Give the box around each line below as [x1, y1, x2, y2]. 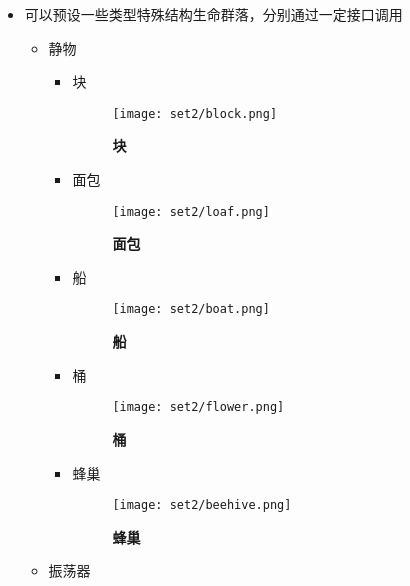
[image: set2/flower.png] [112, 400, 285, 415]
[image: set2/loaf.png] [112, 204, 270, 219]
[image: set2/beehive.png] [112, 498, 292, 513]
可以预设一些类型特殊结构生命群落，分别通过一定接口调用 [24, 4, 403, 24]
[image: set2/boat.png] [112, 302, 270, 317]
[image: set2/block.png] [112, 106, 278, 121]
